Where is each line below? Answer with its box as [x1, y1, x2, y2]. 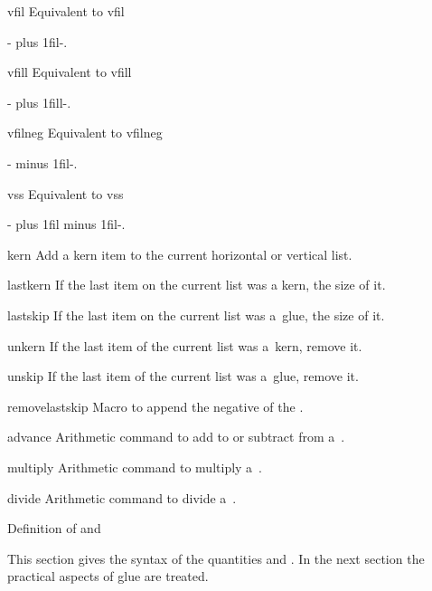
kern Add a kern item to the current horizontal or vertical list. [7, 244, 352, 263]
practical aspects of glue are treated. [7, 567, 209, 586]
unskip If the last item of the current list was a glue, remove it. [7, 367, 359, 386]
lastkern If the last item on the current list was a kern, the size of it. [7, 275, 386, 294]
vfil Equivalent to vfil [7, 2, 125, 20]
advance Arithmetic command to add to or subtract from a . [7, 427, 345, 446]
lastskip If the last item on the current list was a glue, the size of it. [7, 305, 385, 324]
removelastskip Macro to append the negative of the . [7, 396, 304, 415]
